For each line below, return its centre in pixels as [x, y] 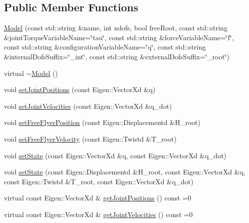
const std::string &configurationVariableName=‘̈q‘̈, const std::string [105, 47]
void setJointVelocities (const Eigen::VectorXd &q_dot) [88, 106]
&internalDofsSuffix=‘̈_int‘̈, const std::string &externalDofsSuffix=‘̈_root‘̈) [117, 56]
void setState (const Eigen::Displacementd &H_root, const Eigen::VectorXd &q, [125, 172]
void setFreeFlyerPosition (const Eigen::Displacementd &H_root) [102, 122]
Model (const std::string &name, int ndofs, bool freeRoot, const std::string [116, 28]
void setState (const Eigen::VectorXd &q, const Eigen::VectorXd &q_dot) [115, 155]
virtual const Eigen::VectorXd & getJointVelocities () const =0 [98, 214]
